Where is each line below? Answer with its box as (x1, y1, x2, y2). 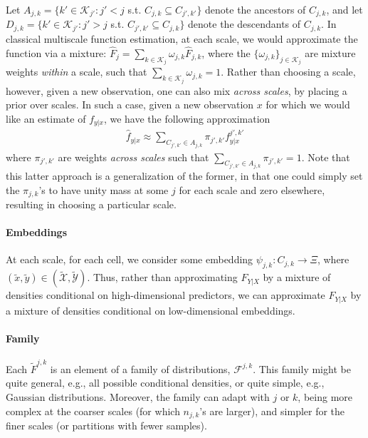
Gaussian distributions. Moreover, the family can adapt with (6, 389, 270, 404)
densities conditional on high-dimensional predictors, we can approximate (6, 287, 325, 302)
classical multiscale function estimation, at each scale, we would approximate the (6, 31, 358, 46)
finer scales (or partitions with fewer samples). (6, 417, 207, 432)
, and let (326, 2, 363, 16)
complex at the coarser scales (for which (6, 403, 180, 418)
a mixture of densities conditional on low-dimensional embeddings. (6, 302, 295, 317)
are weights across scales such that (58, 149, 209, 164)
